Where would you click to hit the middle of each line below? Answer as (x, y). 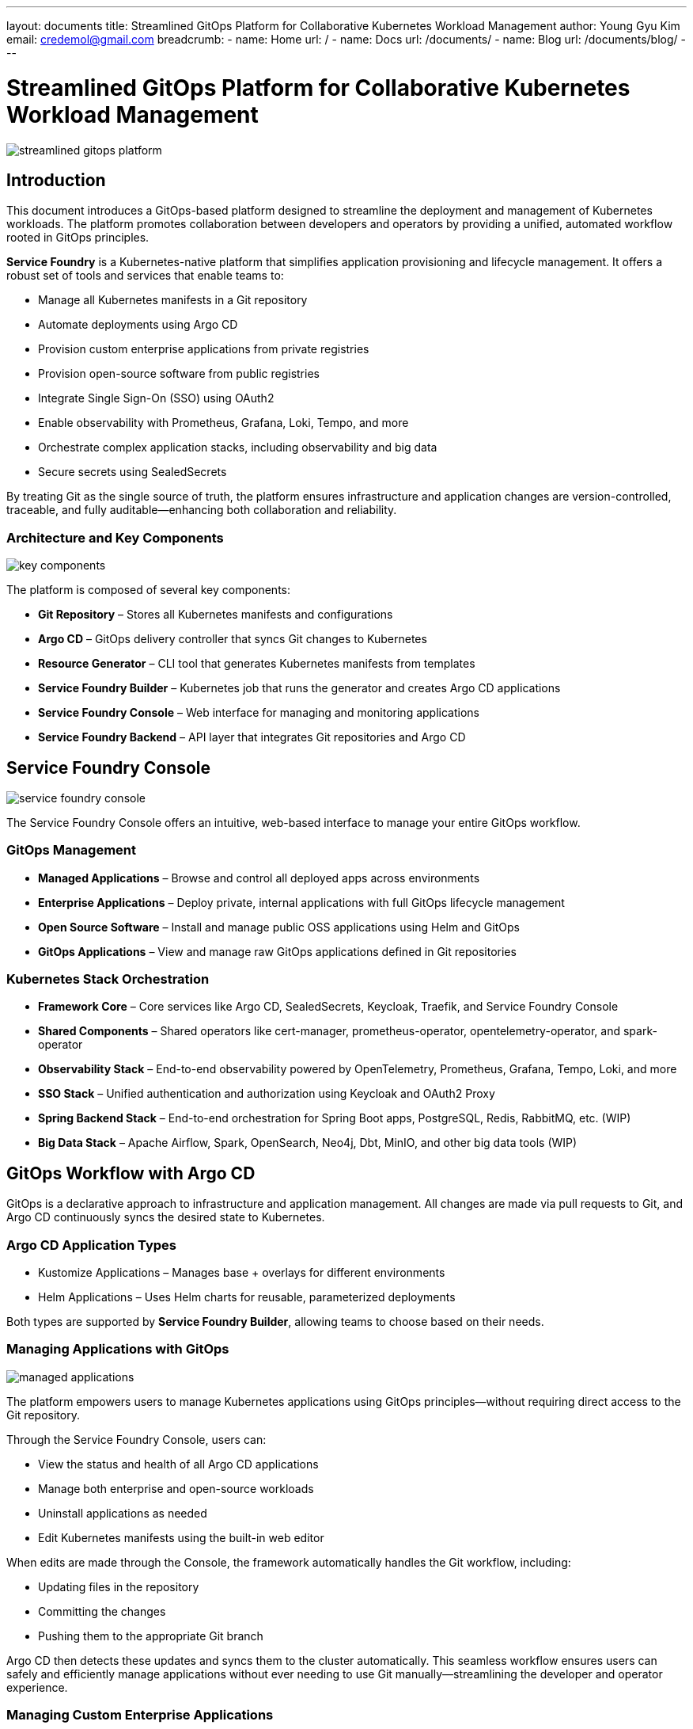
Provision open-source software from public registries (179, 374)
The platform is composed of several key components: (149, 590)
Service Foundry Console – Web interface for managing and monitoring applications (259, 713)
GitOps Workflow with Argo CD (131, 1173)
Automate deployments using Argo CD (138, 325)
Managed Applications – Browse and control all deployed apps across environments (259, 878)
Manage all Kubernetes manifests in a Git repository (173, 300)
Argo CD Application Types (91, 1245)
